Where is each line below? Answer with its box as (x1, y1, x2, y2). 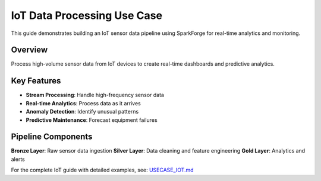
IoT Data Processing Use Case (11, 9, 163, 22)
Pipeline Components (11, 132, 93, 142)
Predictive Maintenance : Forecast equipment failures (26, 116, 158, 124)
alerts (11, 156, 25, 163)
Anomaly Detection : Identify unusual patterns (26, 108, 139, 115)
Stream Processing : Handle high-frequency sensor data (26, 92, 165, 99)
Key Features (11, 76, 61, 86)
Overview (11, 45, 48, 55)
